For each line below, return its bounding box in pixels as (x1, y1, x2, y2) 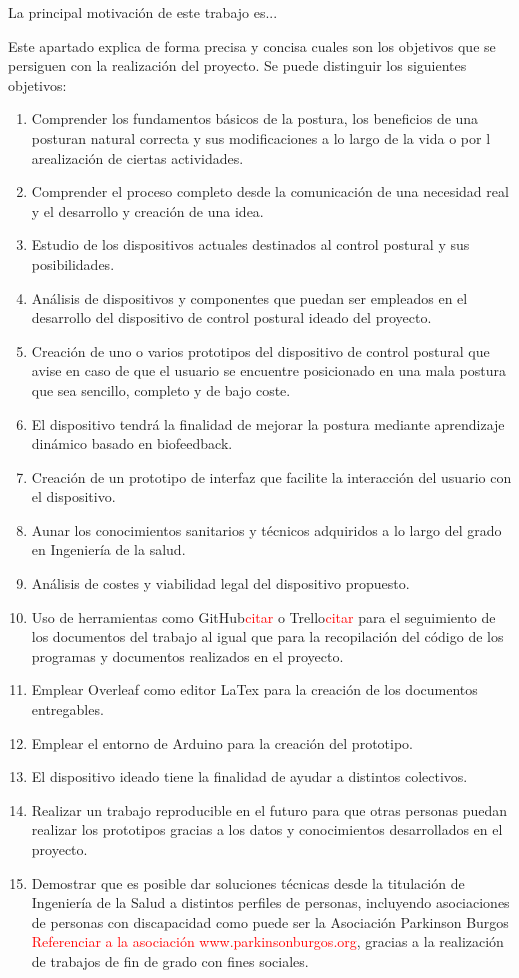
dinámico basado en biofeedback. (31, 433, 233, 454)
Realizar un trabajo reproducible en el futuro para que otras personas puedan (31, 799, 508, 820)
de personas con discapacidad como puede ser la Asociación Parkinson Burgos (31, 911, 509, 932)
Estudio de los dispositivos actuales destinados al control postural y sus (31, 234, 470, 255)
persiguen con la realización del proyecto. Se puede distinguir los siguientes (8, 55, 467, 76)
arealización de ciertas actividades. (31, 147, 244, 168)
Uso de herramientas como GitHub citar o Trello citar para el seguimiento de (31, 606, 496, 627)
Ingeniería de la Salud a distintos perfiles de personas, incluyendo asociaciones (31, 892, 510, 913)
